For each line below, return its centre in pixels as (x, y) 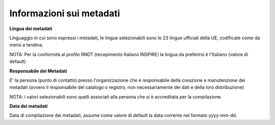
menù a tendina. (26, 45)
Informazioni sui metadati (65, 13)
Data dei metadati (29, 106)
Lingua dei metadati (31, 29)
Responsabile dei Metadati (38, 71)
